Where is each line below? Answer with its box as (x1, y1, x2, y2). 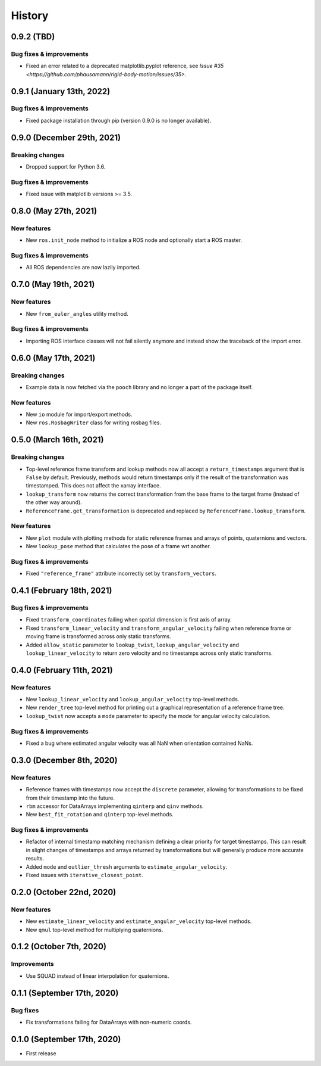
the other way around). (26, 499, 83, 506)
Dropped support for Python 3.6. (26, 163, 106, 170)
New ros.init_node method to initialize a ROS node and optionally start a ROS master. (26, 237, 243, 244)
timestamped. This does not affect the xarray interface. (26, 482, 161, 489)
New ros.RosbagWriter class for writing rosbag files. (26, 419, 162, 426)
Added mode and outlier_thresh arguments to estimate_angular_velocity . (26, 863, 228, 870)
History (11, 9, 49, 22)
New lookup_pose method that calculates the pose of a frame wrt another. (26, 543, 211, 550)
